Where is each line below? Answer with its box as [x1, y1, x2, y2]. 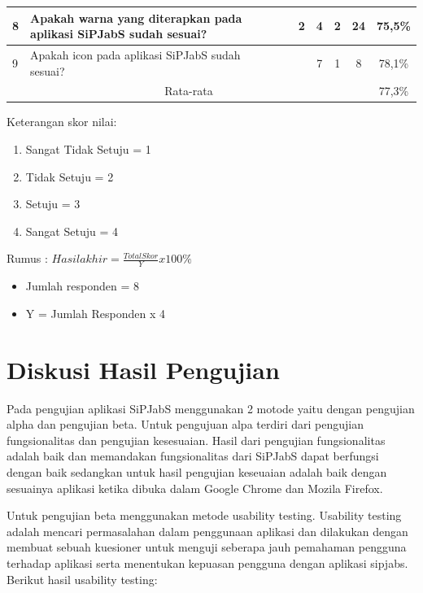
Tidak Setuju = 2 [25, 168, 114, 185]
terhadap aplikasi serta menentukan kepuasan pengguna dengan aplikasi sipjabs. [7, 554, 408, 571]
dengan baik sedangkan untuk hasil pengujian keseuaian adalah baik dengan [7, 463, 387, 480]
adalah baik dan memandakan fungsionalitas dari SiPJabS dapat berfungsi [7, 447, 379, 464]
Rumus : [7, 250, 48, 267]
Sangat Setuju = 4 [25, 222, 118, 239]
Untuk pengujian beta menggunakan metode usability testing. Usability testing [7, 507, 402, 524]
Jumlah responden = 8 [25, 277, 139, 294]
